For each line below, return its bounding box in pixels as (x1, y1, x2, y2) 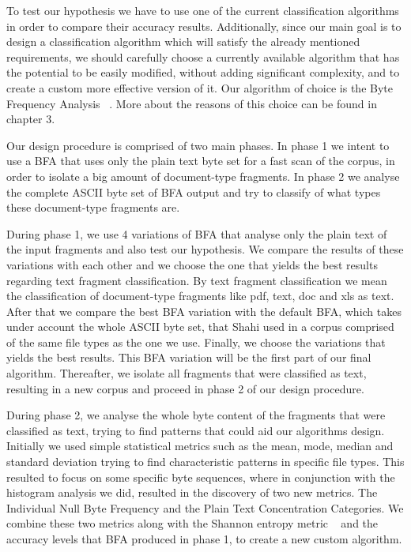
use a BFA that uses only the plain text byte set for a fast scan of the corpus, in (6, 152, 395, 169)
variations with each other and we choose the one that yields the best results (6, 256, 378, 272)
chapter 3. (6, 111, 55, 127)
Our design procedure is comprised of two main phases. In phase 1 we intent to (6, 137, 390, 153)
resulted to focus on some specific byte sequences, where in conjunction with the (6, 468, 395, 485)
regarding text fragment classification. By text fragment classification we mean (6, 272, 387, 288)
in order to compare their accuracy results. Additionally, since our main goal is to (6, 17, 402, 34)
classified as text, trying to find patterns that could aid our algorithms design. (6, 422, 385, 438)
